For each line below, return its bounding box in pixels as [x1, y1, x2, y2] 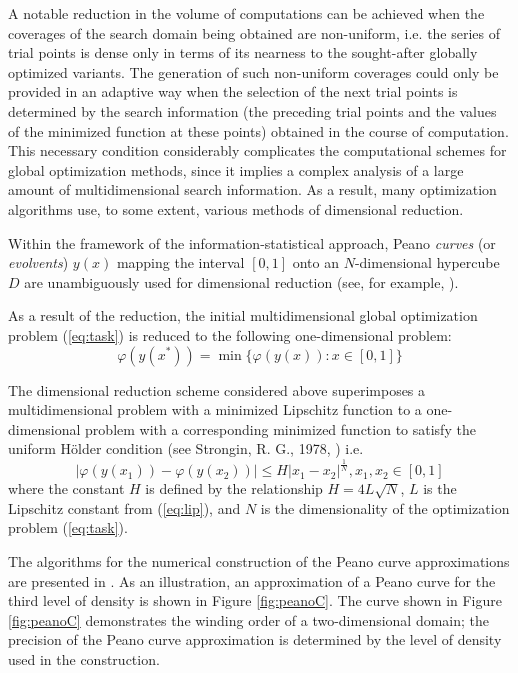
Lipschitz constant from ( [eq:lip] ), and [8, 497, 241, 518]
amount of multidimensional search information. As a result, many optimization [8, 179, 497, 200]
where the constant [8, 478, 125, 499]
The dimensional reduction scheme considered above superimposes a [8, 379, 426, 400]
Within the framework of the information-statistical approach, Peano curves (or [8, 232, 496, 253]
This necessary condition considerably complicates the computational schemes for [8, 140, 507, 161]
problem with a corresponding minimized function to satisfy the [85, 418, 476, 439]
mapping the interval [116, 252, 245, 273]
